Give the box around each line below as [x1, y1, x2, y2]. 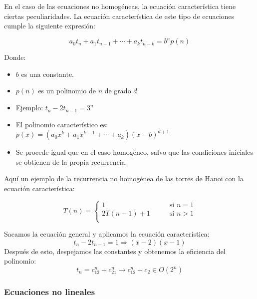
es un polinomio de [38, 85, 96, 96]
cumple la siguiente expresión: [4, 20, 95, 31]
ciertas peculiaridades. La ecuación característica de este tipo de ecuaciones [4, 10, 235, 21]
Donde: [4, 52, 26, 62]
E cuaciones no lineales [4, 285, 95, 298]
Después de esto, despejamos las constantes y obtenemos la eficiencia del [4, 246, 226, 256]
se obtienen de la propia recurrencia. [15, 156, 127, 167]
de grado [104, 85, 131, 96]
